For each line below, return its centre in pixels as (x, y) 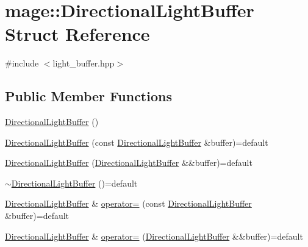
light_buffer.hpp (84, 63)
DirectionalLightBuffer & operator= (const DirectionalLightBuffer (128, 203)
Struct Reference (77, 34)
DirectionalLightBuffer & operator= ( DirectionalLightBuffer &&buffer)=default (154, 236)
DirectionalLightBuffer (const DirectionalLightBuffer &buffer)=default (137, 142)
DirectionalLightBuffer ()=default (74, 183)
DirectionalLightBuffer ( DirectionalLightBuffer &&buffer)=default (129, 163)
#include (22, 63)
